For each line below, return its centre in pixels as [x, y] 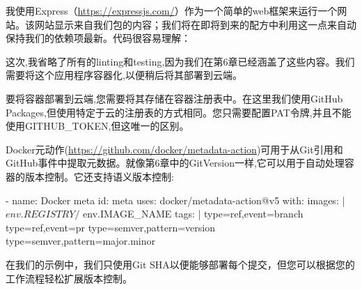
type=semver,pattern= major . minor [80, 241]
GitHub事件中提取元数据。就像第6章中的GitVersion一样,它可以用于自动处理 [175, 163]
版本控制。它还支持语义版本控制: [99, 176]
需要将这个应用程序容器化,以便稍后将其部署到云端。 [124, 75]
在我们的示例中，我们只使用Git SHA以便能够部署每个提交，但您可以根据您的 [180, 264]
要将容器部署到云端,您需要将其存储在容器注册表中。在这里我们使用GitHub [174, 98]
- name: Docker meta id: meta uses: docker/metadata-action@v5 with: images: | [175, 200]
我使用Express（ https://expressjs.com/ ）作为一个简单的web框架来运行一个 [172, 10]
